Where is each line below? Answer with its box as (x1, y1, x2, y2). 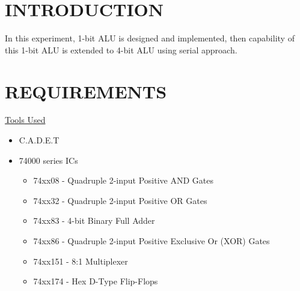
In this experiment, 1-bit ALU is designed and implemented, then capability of (5, 32, 295, 44)
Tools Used (5, 113, 46, 126)
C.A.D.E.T (19, 134, 60, 146)
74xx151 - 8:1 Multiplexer (33, 254, 128, 267)
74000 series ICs (19, 154, 78, 166)
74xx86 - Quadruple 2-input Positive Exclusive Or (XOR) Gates (33, 235, 270, 247)
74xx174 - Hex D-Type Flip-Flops (33, 275, 158, 287)
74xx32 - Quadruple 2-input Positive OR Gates (33, 194, 207, 206)
